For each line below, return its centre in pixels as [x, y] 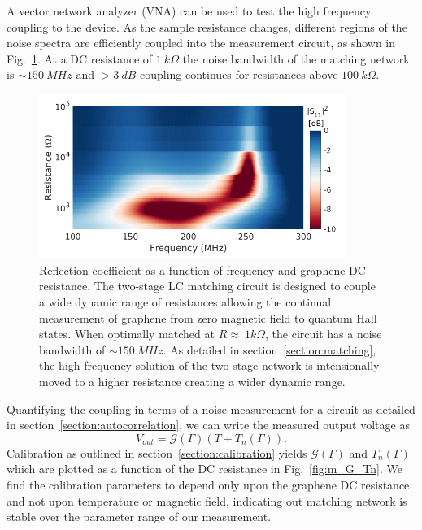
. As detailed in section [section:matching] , [270, 349]
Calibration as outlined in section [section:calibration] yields [157, 452]
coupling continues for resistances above [239, 74]
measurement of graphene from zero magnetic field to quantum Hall [208, 317]
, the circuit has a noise [324, 334]
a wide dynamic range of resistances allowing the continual [185, 302]
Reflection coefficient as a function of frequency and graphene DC [202, 269]
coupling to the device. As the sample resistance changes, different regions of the [207, 26]
